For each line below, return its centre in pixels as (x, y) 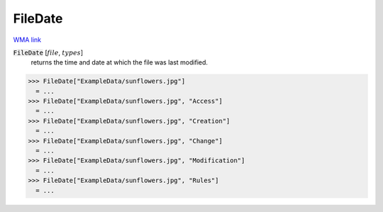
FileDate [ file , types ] (48, 52)
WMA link (27, 40)
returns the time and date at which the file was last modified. (120, 62)
